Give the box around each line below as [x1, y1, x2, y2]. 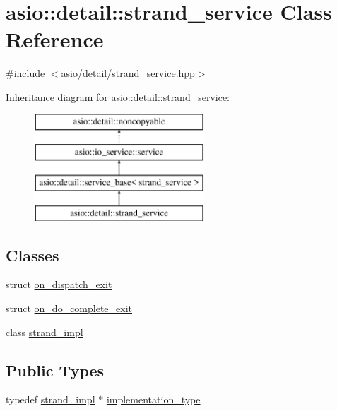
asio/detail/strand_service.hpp [61, 66, 195, 81]
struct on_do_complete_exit [6, 301, 133, 316]
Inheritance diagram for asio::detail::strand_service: [6, 89, 230, 104]
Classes [6, 244, 59, 266]
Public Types [6, 359, 105, 381]
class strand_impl [6, 324, 83, 339]
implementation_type [106, 392, 201, 407]
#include [6, 66, 45, 81]
